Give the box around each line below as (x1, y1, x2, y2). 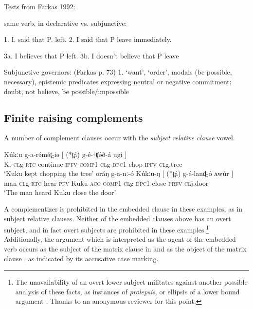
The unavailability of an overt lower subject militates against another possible (15, 277, 248, 287)
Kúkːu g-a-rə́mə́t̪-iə (4, 149, 59, 159)
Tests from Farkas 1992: (4, 1, 75, 11)
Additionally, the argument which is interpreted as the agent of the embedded (4, 234, 236, 244)
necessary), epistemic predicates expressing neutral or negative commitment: (4, 76, 232, 86)
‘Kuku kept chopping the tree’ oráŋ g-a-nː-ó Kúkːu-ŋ (4, 168, 161, 178)
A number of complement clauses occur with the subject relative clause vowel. (4, 133, 235, 143)
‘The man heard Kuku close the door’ (4, 187, 116, 197)
